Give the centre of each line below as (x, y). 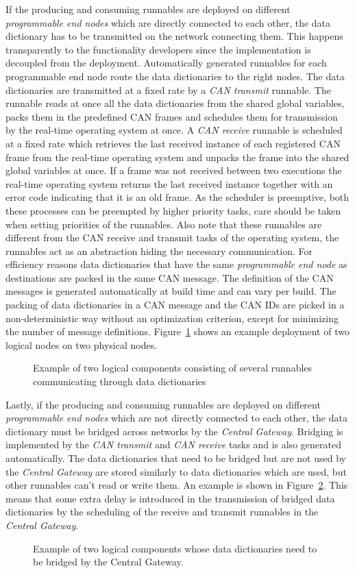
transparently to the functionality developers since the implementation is (158, 49)
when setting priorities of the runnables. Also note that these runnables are (164, 224)
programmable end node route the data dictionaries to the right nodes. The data (175, 76)
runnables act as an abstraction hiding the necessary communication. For (159, 251)
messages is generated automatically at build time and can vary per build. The (171, 291)
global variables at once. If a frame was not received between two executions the (174, 170)
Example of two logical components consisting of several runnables (173, 368)
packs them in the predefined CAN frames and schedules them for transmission (172, 116)
